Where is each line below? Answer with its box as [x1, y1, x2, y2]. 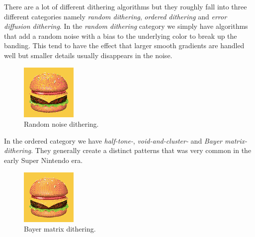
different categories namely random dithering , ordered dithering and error [4, 11, 227, 21]
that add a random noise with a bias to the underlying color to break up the [4, 30, 237, 41]
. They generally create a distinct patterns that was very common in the [31, 145, 252, 156]
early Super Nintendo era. [4, 155, 83, 165]
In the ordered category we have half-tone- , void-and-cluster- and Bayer [4, 135, 223, 146]
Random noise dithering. [24, 119, 99, 129]
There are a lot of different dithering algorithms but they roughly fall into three [4, 1, 247, 11]
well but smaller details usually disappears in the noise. [4, 50, 172, 60]
